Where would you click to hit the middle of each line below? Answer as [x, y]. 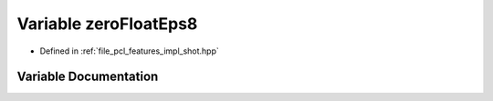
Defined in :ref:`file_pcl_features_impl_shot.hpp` [129, 51]
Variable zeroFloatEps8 [107, 24]
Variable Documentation [88, 77]
